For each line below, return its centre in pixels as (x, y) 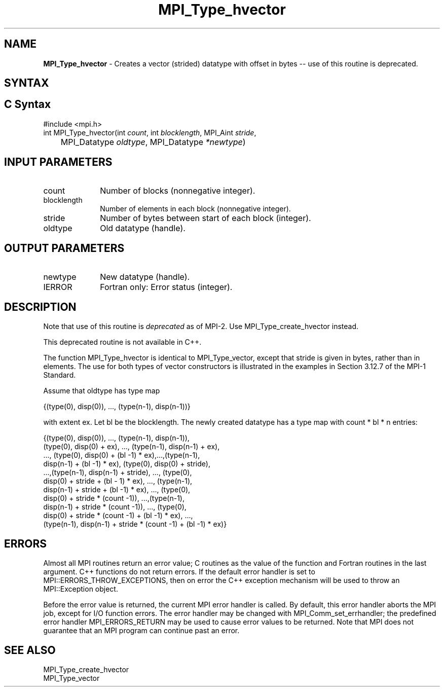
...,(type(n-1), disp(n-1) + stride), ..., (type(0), (118, 472)
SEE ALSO (30, 650)
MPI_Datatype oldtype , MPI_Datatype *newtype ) (153, 142)
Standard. (60, 375)
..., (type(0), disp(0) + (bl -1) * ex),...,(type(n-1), (122, 455)
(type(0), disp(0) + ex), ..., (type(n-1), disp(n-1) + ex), (132, 447)
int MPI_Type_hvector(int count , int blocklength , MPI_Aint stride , (150, 132)
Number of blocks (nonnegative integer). (178, 190)
